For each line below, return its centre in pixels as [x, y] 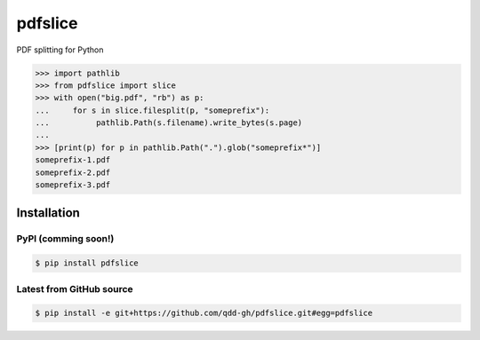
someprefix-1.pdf [73, 160]
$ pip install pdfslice [87, 263]
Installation [48, 213]
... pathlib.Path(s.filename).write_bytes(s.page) [169, 123]
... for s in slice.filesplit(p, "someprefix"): [152, 110]
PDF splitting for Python [60, 50]
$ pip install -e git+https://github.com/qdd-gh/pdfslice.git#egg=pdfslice [204, 313]
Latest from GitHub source [75, 289]
